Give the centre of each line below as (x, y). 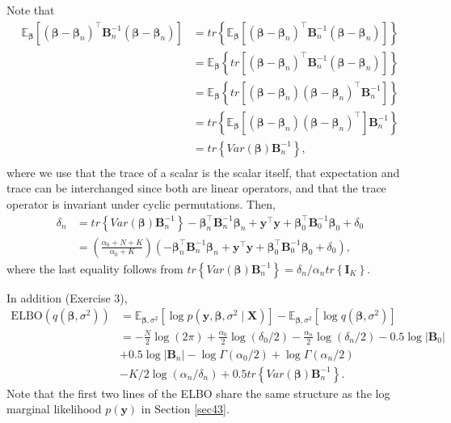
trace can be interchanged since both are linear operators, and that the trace (196, 188)
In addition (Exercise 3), (67, 297)
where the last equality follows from (95, 268)
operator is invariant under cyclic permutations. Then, (141, 203)
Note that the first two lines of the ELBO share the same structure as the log (198, 393)
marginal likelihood (54, 409)
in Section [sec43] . (185, 409)
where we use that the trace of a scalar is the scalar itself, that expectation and (203, 172)
